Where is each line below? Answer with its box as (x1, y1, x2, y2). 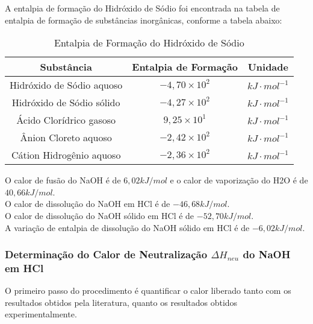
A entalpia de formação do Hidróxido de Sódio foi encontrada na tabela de (5, 2, 280, 14)
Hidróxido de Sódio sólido (11, 95, 120, 110)
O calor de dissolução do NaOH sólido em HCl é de (5, 209, 194, 221)
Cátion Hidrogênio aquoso (11, 148, 121, 162)
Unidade (247, 60, 288, 74)
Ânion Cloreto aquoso (20, 130, 112, 145)
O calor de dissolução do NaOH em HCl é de (5, 197, 170, 210)
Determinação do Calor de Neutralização (5, 247, 208, 262)
